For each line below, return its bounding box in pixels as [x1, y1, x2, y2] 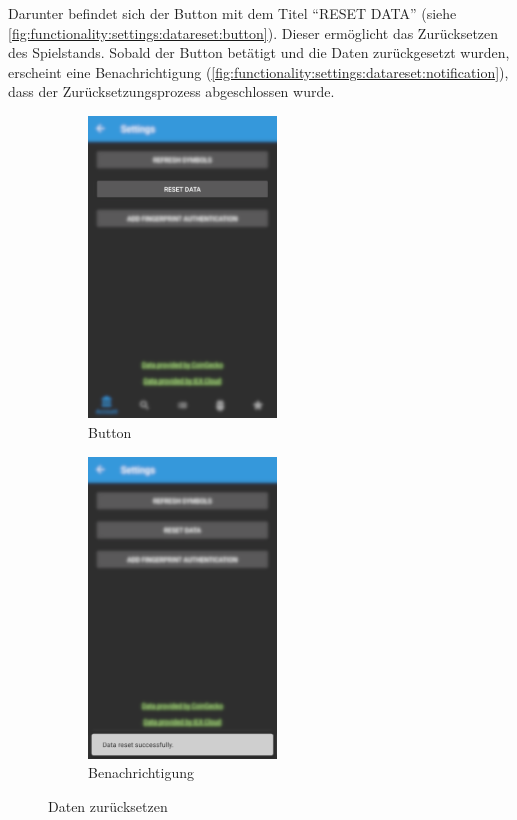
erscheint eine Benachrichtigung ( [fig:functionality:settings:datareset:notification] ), [8, 61, 509, 82]
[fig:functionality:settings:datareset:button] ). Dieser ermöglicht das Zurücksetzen [8, 22, 499, 43]
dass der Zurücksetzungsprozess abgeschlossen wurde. [8, 81, 335, 102]
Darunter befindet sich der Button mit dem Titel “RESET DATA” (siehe [8, 3, 457, 23]
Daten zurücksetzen [48, 796, 168, 817]
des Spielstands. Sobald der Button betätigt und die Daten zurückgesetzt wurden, [8, 42, 510, 63]
